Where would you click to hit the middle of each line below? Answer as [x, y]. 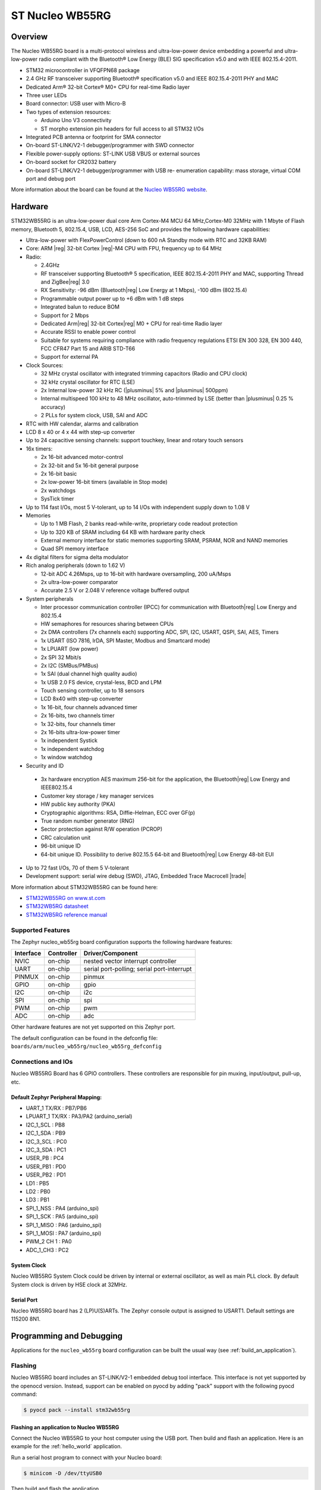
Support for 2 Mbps [65, 315]
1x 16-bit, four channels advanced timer [89, 707]
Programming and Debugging [67, 1336]
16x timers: [39, 448]
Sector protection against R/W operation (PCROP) [102, 829]
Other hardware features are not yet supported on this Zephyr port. [93, 1027]
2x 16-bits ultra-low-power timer [81, 732]
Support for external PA [70, 357]
